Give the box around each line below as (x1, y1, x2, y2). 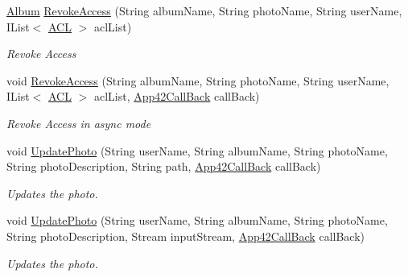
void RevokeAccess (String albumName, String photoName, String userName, (6, 72, 389, 89)
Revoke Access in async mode (6, 114, 151, 131)
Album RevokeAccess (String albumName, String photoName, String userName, (6, 2, 402, 19)
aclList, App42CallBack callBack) (93, 88, 260, 105)
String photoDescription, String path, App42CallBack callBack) (6, 158, 321, 175)
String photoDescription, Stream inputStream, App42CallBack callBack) (6, 227, 365, 244)
